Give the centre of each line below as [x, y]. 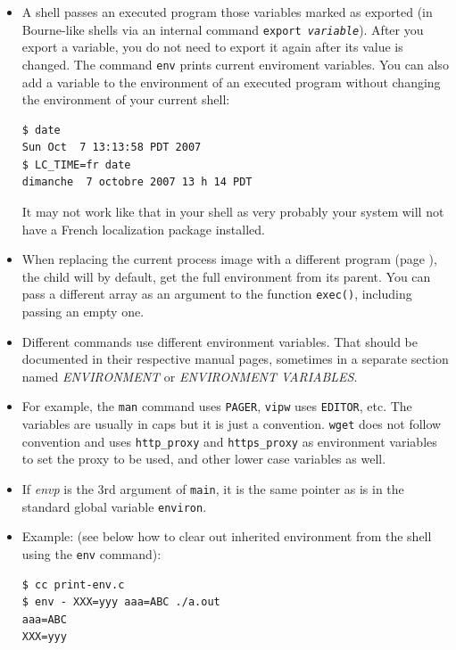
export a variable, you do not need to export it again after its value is [212, 47]
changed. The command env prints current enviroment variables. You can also [235, 64]
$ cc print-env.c [73, 584]
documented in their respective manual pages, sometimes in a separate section [235, 359]
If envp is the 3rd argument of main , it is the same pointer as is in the [213, 489]
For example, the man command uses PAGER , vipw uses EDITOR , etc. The [217, 406]
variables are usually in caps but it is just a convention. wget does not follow [232, 424]
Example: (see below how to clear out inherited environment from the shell [227, 536]
